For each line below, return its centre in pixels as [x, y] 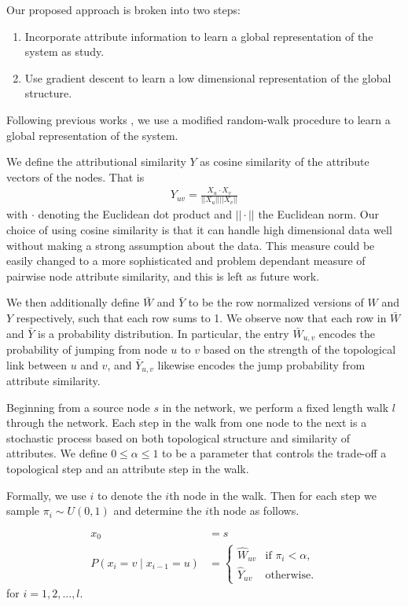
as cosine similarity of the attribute [285, 162]
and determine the [158, 511]
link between [37, 364]
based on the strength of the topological [300, 349]
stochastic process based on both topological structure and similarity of [178, 437]
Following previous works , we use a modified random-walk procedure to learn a [198, 119]
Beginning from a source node [78, 407]
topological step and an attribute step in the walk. [128, 469]
